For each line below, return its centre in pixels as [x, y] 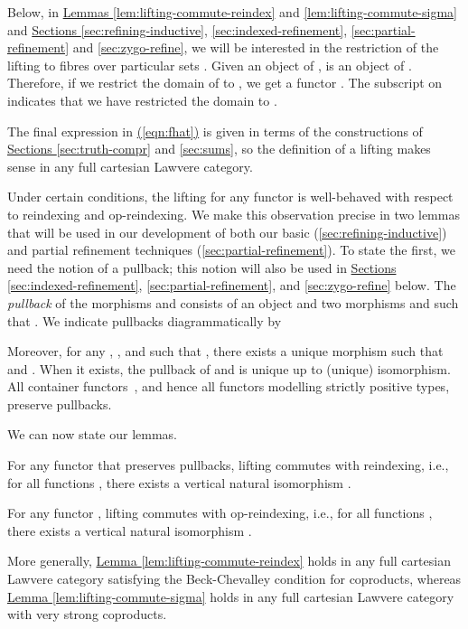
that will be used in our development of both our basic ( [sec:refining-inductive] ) [227, 232]
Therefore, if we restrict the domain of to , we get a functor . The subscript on [225, 83]
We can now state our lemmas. [92, 434]
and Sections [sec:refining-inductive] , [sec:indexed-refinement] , [178, 29]
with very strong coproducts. [87, 614]
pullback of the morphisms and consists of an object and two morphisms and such [233, 302]
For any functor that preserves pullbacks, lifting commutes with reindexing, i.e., [228, 465]
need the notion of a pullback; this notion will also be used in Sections [202, 267]
